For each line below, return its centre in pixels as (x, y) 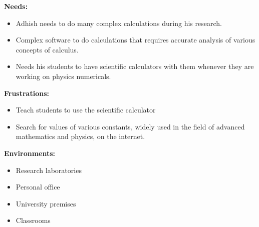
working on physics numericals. (63, 76)
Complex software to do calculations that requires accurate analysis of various (136, 40)
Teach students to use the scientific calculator (86, 110)
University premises (46, 203)
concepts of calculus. (47, 49)
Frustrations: (27, 93)
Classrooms (33, 220)
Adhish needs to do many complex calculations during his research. (119, 23)
